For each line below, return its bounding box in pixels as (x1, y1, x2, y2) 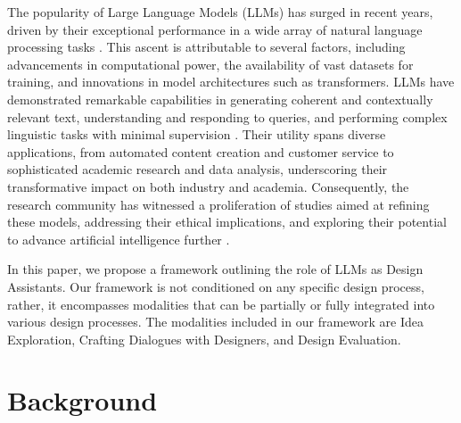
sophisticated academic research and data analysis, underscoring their (7, 160, 388, 178)
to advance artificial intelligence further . (7, 229, 230, 248)
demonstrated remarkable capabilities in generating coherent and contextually (7, 89, 433, 108)
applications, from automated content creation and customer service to (7, 142, 394, 161)
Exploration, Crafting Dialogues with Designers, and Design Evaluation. (7, 329, 401, 348)
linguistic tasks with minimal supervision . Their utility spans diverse (7, 125, 386, 144)
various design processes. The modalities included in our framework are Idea (7, 312, 424, 331)
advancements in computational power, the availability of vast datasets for (7, 54, 414, 73)
